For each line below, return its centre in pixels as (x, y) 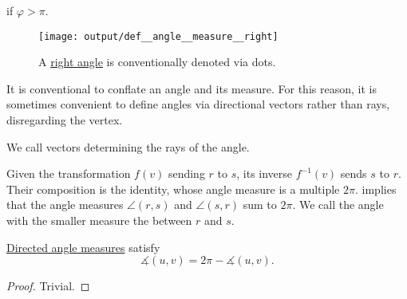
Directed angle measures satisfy (83, 247)
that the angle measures (65, 205)
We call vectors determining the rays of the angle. (128, 146)
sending (186, 173)
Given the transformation (69, 173)
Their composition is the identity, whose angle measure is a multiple (173, 189)
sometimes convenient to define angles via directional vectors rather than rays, (198, 104)
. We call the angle (338, 205)
